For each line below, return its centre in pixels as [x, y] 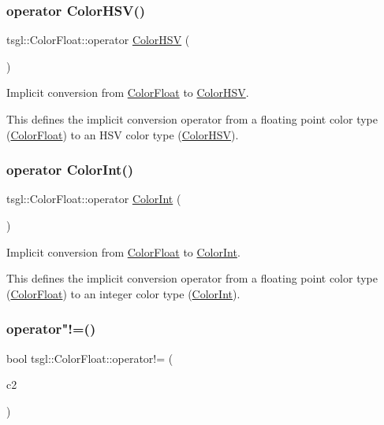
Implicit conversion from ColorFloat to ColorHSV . [128, 92]
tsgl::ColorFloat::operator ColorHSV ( [98, 40]
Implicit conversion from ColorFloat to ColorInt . [123, 251]
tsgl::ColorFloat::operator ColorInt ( [94, 199]
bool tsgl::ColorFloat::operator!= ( [90, 358]
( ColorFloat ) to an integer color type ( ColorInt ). [123, 293]
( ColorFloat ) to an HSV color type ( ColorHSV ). [123, 134]
